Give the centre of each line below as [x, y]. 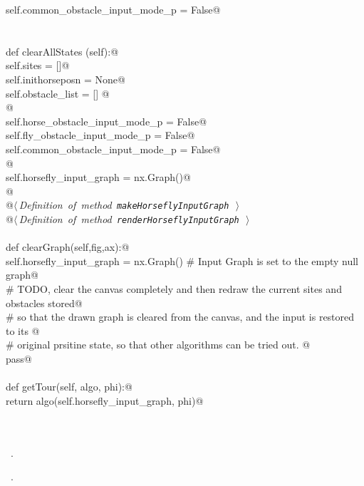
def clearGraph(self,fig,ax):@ [68, 247]
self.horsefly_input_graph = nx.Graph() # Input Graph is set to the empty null [182, 260]
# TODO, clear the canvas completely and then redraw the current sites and [174, 289]
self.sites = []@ [38, 65]
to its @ [23, 330]
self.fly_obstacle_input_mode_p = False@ [100, 135]
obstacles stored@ [44, 303]
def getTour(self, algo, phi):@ [69, 387]
